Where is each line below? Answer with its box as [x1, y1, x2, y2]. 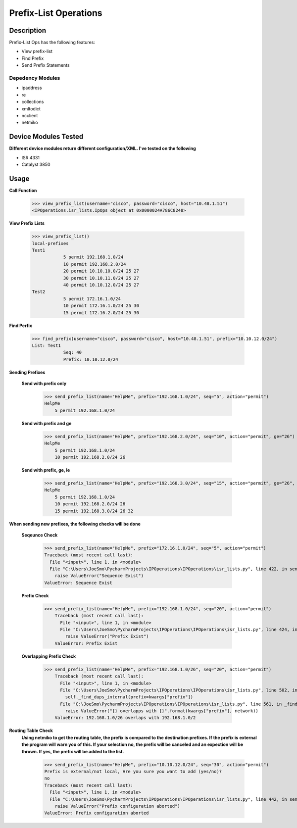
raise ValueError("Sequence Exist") [54, 573, 144, 579]
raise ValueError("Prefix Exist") [65, 633, 149, 639]
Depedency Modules [9, 75, 60, 81]
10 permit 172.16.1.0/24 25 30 [63, 303, 140, 309]
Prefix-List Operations [9, 7, 102, 18]
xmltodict [21, 105, 41, 111]
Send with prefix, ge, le [21, 467, 70, 473]
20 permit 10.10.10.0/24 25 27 [63, 268, 140, 274]
